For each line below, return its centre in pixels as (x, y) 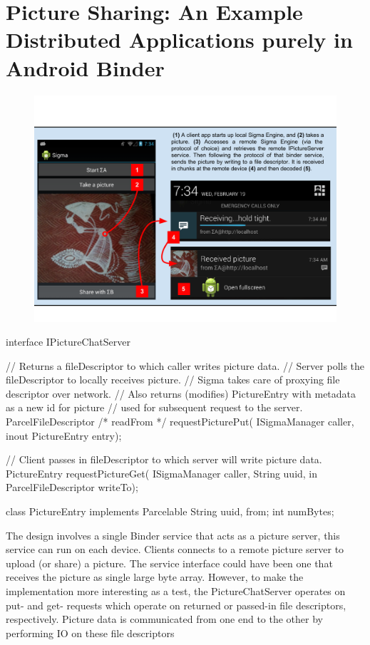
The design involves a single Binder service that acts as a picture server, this (173, 535)
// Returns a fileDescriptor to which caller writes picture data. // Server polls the (185, 365)
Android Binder (85, 67)
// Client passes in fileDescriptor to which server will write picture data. (164, 459)
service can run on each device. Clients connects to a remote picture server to (175, 549)
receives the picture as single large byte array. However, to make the (155, 577)
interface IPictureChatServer (68, 342)
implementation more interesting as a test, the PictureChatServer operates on (176, 591)
